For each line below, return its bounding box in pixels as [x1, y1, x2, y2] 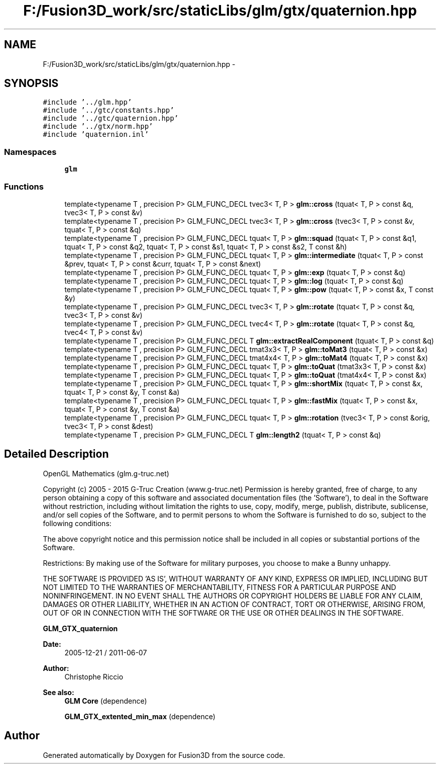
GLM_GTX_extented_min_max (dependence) [64, 712, 215, 721]
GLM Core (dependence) [64, 696, 147, 705]
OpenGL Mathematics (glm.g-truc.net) [43, 469, 169, 478]
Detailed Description [4, 448, 109, 461]
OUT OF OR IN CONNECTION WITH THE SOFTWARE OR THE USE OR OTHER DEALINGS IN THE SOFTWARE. [43, 608, 404, 617]
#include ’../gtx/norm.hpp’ [43, 122, 153, 131]
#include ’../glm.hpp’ [43, 98, 132, 107]
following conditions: [43, 519, 112, 528]
